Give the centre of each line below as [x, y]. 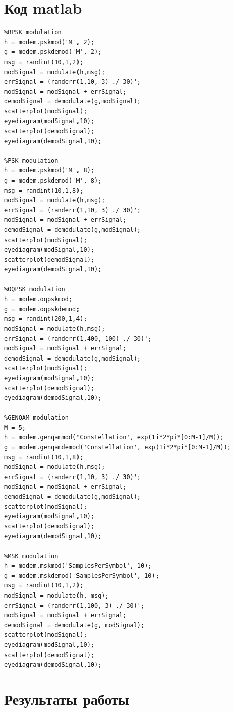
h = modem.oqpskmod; [38, 299]
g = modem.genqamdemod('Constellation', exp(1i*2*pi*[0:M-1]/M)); [118, 448]
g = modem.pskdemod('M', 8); [53, 181]
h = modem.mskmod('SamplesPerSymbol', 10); [78, 566]
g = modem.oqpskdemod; [42, 309]
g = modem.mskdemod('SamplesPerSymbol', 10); [82, 576]
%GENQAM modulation [36, 418]
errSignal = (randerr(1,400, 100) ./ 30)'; [78, 339]
